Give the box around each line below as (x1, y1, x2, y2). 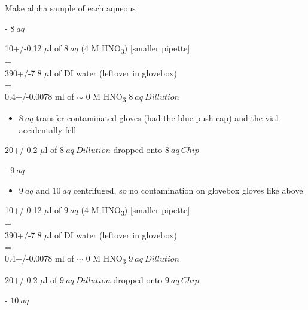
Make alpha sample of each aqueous (5, 2, 136, 14)
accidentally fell (19, 123, 77, 136)
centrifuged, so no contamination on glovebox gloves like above (73, 183, 303, 196)
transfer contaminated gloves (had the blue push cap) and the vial (36, 112, 279, 124)
